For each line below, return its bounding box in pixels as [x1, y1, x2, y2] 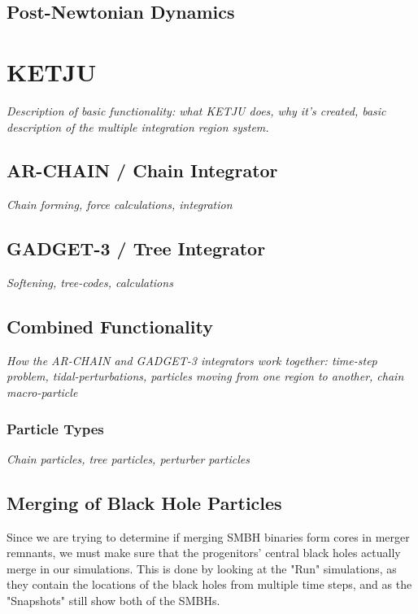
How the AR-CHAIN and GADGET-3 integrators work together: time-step [7, 351, 377, 368]
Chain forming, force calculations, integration [7, 196, 233, 213]
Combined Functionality [7, 314, 213, 339]
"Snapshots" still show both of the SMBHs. [7, 592, 220, 609]
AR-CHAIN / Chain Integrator [7, 158, 278, 183]
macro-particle [7, 384, 78, 401]
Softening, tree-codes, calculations [7, 274, 173, 291]
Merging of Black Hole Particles [7, 490, 282, 515]
